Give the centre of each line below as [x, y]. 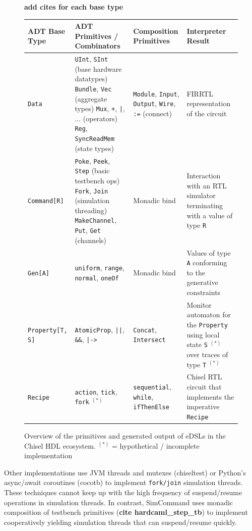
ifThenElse [151, 407]
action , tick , [96, 391]
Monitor [199, 304]
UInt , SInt [91, 59]
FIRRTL [200, 93]
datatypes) [91, 79]
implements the [210, 396]
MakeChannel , [96, 220]
